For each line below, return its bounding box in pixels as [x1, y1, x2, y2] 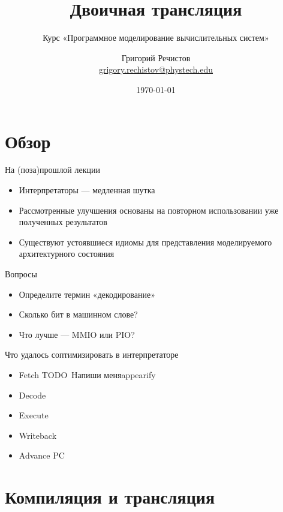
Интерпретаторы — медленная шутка [19, 184, 155, 196]
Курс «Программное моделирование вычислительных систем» [43, 31, 269, 44]
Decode [19, 388, 46, 401]
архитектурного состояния [19, 247, 115, 260]
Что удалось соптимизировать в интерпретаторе [5, 348, 179, 361]
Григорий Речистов [121, 51, 191, 64]
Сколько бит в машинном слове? [19, 308, 138, 321]
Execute [19, 409, 49, 421]
